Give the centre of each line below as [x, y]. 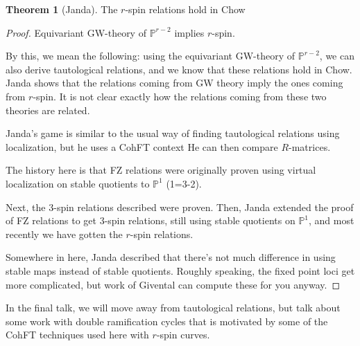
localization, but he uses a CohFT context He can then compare [142, 146]
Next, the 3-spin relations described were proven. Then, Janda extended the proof [180, 207]
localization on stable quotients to [78, 183]
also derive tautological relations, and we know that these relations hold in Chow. [179, 69]
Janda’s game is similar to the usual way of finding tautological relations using [173, 133]
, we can [337, 56]
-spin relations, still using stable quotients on [200, 220]
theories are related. [48, 110]
